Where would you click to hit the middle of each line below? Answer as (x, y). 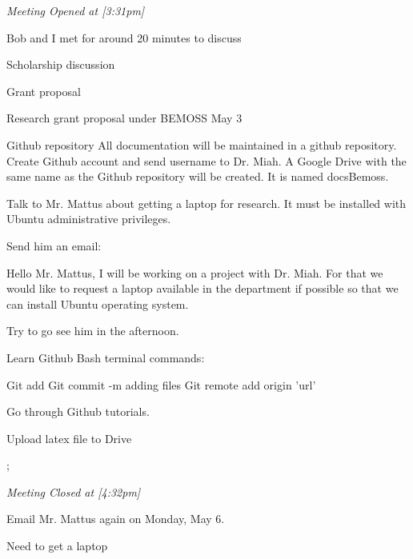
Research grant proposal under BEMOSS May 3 (124, 118)
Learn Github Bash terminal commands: (106, 357)
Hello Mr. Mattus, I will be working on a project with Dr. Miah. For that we (195, 272)
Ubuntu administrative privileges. (89, 219)
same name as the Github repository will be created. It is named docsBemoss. (198, 176)
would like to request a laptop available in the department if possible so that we (202, 288)
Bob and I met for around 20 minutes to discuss (124, 37)
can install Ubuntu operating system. (98, 303)
